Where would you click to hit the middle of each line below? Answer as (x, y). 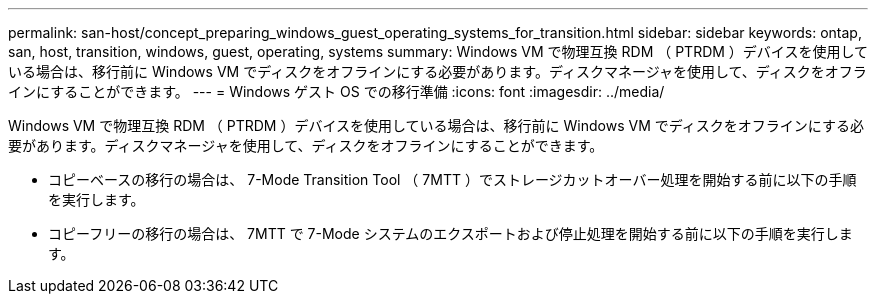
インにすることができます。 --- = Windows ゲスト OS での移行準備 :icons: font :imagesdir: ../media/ (336, 91)
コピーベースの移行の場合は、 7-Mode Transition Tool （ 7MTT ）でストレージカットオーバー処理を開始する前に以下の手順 (452, 179)
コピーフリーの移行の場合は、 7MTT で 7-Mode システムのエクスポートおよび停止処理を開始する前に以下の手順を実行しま (450, 233)
